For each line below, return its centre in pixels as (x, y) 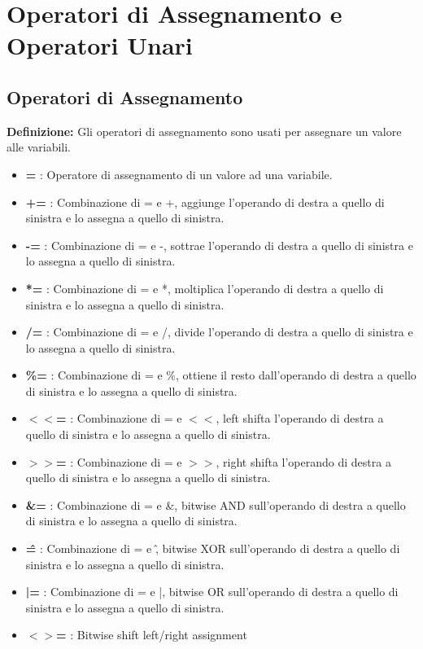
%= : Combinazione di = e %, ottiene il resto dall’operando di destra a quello (221, 375)
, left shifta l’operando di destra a (300, 418)
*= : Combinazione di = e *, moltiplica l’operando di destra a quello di (205, 288)
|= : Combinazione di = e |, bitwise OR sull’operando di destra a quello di (212, 592)
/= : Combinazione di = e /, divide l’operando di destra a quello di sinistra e (219, 332)
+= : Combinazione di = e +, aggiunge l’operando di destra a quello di (205, 202)
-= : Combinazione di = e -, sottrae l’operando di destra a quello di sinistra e (219, 245)
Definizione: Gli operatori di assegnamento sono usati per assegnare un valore (204, 131)
